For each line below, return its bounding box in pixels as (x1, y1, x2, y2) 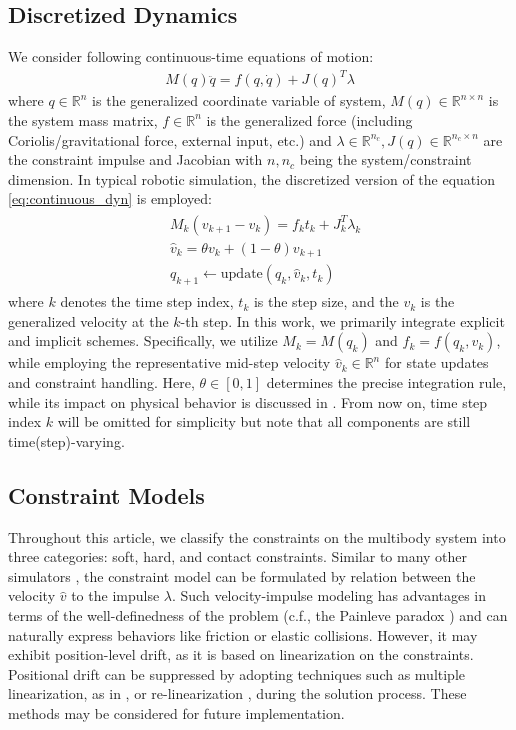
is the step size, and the (253, 291, 399, 312)
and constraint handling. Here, (8, 372, 195, 393)
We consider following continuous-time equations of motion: (8, 46, 374, 67)
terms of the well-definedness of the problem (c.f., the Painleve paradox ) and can (8, 605, 508, 625)
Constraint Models (8, 479, 205, 510)
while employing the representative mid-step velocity (8, 352, 331, 373)
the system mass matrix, (8, 109, 158, 130)
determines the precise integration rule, (266, 372, 507, 393)
